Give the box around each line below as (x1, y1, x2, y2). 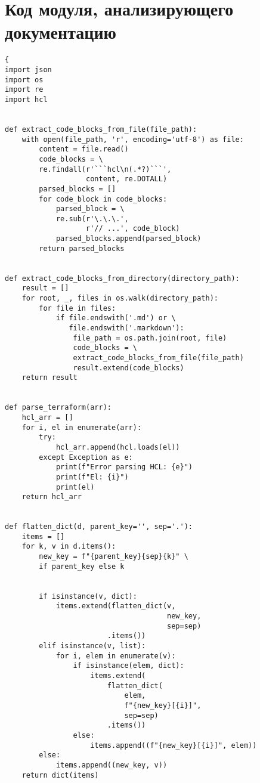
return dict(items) (21, 770, 99, 779)
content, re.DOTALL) (86, 175, 168, 184)
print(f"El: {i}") (55, 472, 129, 481)
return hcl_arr (21, 493, 82, 502)
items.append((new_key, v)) (55, 760, 168, 769)
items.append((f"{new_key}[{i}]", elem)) (90, 741, 257, 750)
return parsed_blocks (39, 244, 125, 253)
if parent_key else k (39, 562, 125, 571)
